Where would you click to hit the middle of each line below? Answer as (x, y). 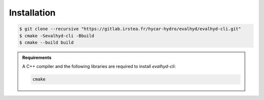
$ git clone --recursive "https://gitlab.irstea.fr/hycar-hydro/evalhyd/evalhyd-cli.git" (130, 29)
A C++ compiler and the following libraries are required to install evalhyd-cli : (99, 67)
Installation (32, 13)
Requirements (37, 57)
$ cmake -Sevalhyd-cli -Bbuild (57, 36)
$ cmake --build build (46, 42)
